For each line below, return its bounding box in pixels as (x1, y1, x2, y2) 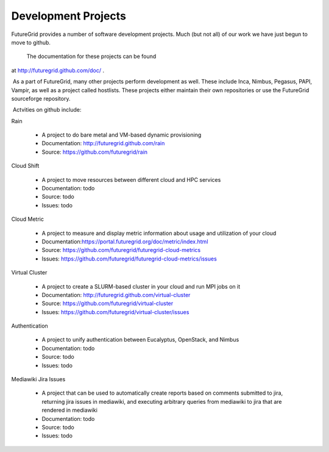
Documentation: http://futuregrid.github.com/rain (41, 140, 165, 147)
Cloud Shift (11, 162, 40, 170)
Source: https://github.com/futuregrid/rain (41, 148, 148, 156)
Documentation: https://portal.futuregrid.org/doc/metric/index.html (41, 238, 208, 245)
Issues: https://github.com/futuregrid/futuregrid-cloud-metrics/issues (41, 255, 218, 262)
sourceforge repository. (11, 95, 71, 102)
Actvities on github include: (12, 106, 82, 113)
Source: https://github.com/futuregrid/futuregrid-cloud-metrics (41, 246, 201, 254)
